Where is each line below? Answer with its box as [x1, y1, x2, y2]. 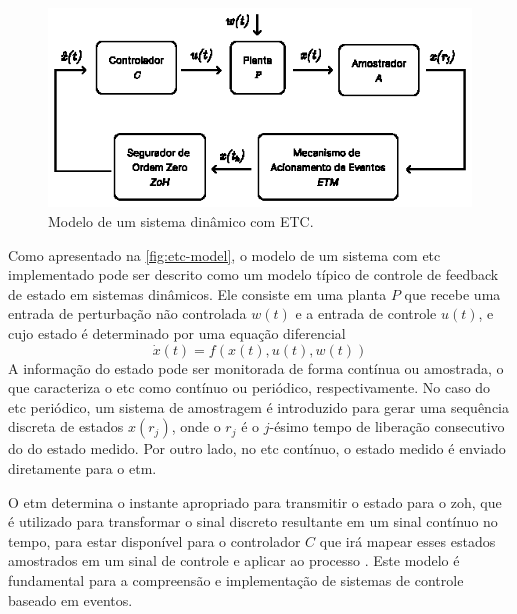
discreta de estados [8, 416, 124, 437]
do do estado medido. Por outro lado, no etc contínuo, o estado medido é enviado [8, 438, 506, 459]
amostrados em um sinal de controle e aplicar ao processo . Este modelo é [8, 550, 460, 571]
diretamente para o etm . [8, 458, 157, 478]
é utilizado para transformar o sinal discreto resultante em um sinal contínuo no [8, 511, 498, 532]
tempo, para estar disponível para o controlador [8, 530, 301, 551]
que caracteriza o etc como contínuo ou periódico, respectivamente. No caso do [8, 377, 491, 398]
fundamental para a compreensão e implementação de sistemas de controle [8, 569, 464, 590]
